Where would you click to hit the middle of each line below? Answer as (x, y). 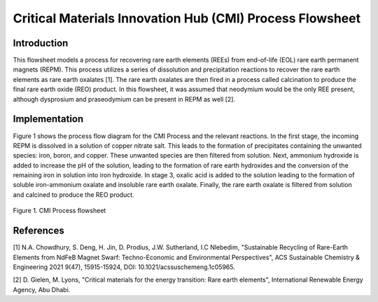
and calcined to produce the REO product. (73, 194)
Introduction (41, 43)
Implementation (48, 119)
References (38, 231)
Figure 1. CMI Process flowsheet (59, 211)
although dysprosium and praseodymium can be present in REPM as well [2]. (124, 99)
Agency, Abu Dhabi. (42, 289)
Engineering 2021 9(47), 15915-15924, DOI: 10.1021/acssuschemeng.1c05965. (124, 267)
